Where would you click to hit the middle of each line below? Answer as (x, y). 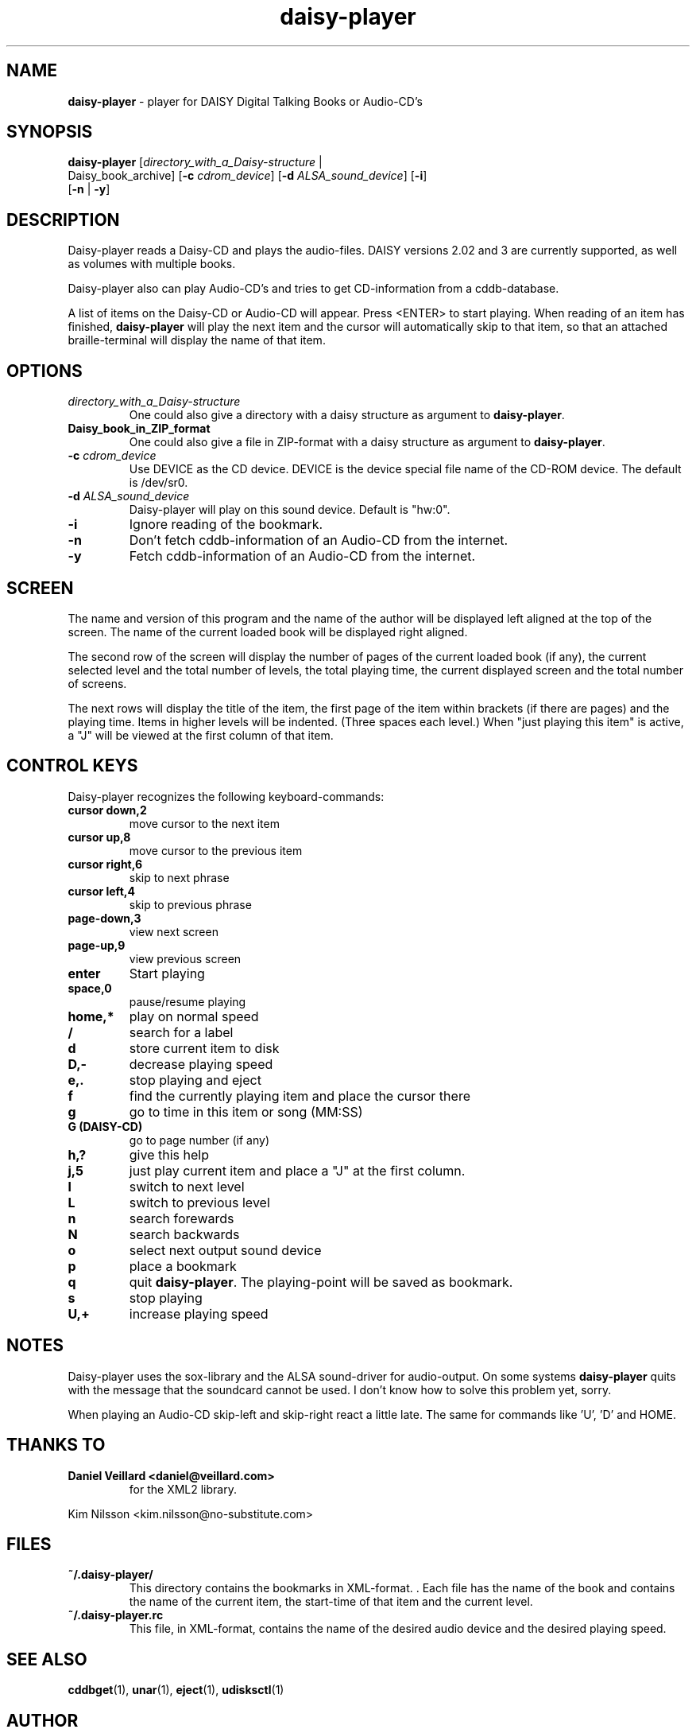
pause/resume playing (188, 1001)
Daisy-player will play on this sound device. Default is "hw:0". (290, 510)
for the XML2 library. (183, 1489)
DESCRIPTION (63, 220)
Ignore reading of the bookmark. (226, 525)
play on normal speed (194, 1016)
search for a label (181, 1032)
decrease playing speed (201, 1064)
